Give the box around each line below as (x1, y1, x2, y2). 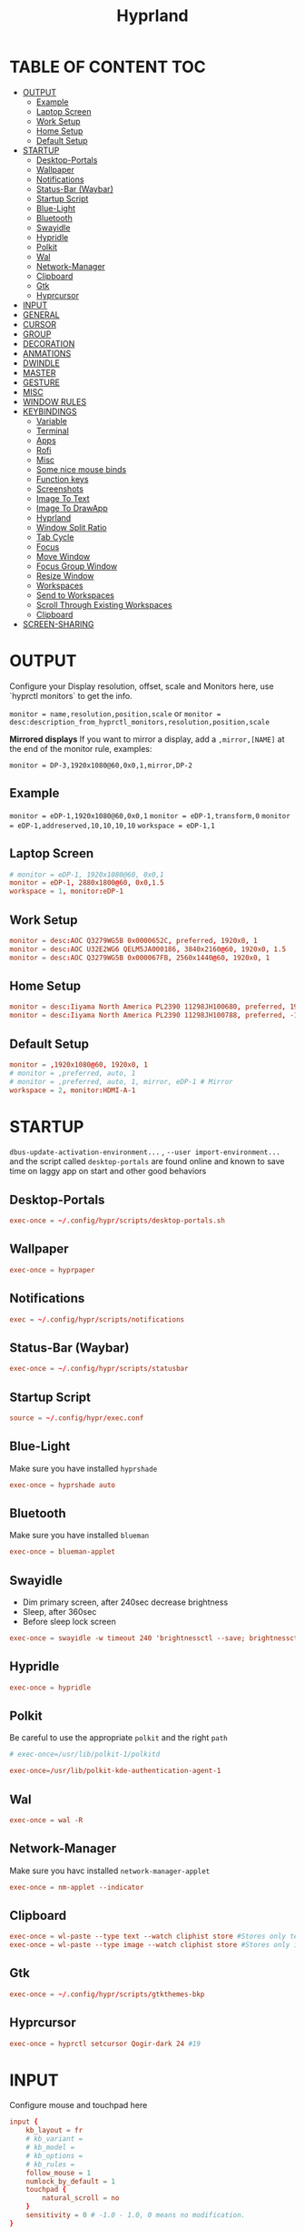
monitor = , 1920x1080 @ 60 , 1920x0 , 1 (9, 1060, 148, 1070)
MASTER (22, 367, 56, 378)
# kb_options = (25, 2151, 84, 2160)
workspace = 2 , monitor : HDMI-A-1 (9, 1085, 136, 1095)
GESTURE (22, 377, 61, 388)
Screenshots (35, 483, 84, 494)
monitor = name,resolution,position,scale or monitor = (9, 707, 221, 719)
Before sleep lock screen (22, 1617, 116, 1627)
